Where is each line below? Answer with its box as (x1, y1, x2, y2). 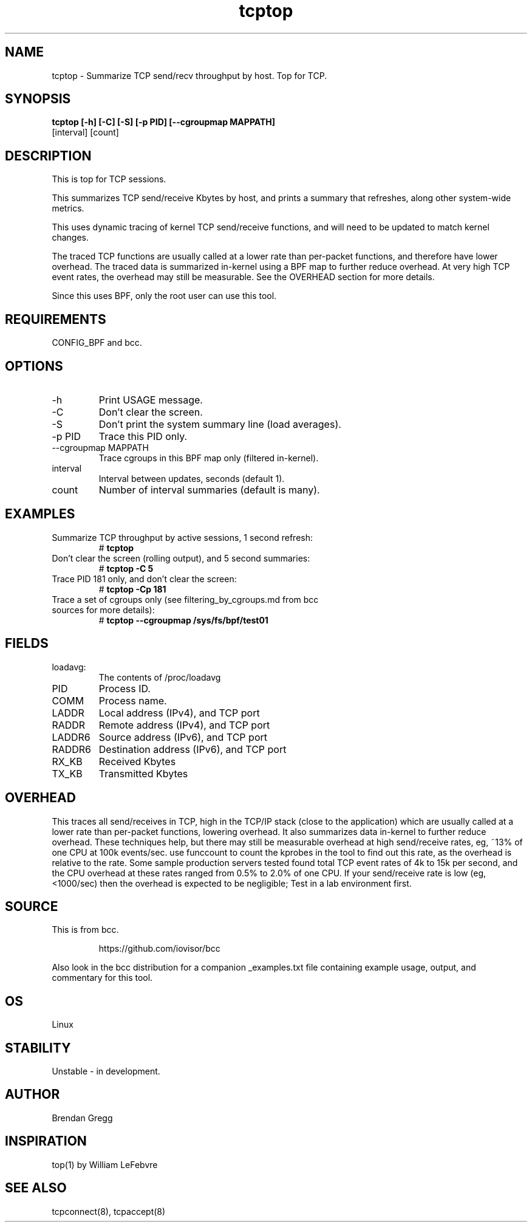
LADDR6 (52, 730, 90, 743)
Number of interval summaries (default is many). (98, 483, 320, 496)
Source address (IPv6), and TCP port (98, 730, 267, 743)
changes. (52, 232, 89, 243)
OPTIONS (5, 358, 63, 374)
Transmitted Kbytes (98, 767, 188, 780)
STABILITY (5, 1040, 71, 1056)
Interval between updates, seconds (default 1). (98, 473, 285, 484)
